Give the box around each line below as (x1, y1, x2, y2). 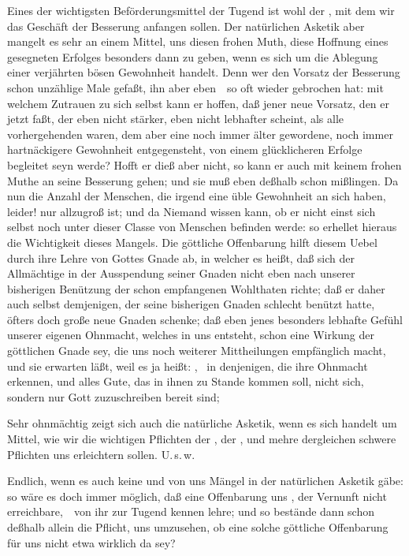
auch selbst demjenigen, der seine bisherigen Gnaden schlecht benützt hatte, (7, 296, 375, 312)
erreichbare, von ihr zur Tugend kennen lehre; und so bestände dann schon (7, 503, 375, 520)
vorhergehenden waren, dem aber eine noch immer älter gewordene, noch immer (7, 125, 393, 142)
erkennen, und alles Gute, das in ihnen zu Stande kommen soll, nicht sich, (7, 373, 364, 390)
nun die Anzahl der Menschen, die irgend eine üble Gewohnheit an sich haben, (7, 188, 386, 204)
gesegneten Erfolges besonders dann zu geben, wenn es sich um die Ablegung (7, 48, 378, 65)
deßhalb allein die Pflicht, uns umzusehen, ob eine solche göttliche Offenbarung (7, 519, 389, 535)
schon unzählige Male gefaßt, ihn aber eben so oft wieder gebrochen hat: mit (7, 79, 384, 95)
